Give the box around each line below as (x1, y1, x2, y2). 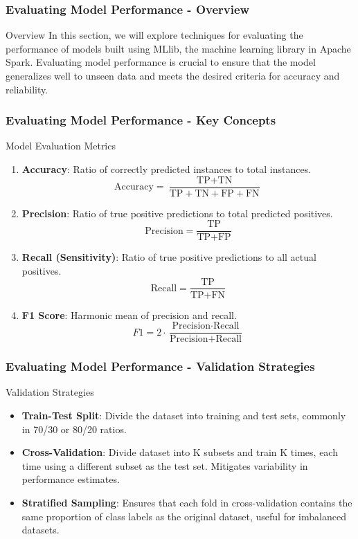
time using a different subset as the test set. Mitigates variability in (21, 458, 308, 473)
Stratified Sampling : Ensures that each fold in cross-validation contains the (21, 495, 352, 509)
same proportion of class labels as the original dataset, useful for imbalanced (21, 509, 346, 523)
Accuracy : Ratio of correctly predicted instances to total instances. (21, 162, 312, 176)
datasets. (21, 522, 60, 537)
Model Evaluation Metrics (6, 138, 116, 153)
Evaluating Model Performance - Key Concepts (6, 111, 276, 129)
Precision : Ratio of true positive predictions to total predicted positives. (21, 205, 333, 220)
